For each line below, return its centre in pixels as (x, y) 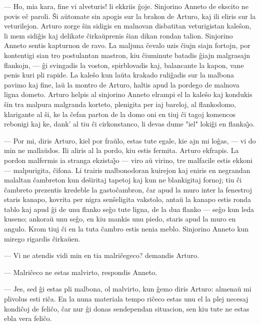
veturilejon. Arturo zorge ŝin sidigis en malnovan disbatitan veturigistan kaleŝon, (128, 26)
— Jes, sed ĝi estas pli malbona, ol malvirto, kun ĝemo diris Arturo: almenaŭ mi (128, 289)
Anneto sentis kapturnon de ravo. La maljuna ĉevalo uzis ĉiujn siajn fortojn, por (127, 45)
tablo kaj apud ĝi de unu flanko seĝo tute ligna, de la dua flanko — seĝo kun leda (129, 209)
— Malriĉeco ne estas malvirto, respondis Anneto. (81, 272)
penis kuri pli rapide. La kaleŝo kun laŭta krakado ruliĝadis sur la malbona (119, 75)
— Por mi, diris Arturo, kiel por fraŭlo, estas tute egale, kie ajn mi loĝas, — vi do (130, 140)
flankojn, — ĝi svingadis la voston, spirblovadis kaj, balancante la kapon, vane (124, 65)
